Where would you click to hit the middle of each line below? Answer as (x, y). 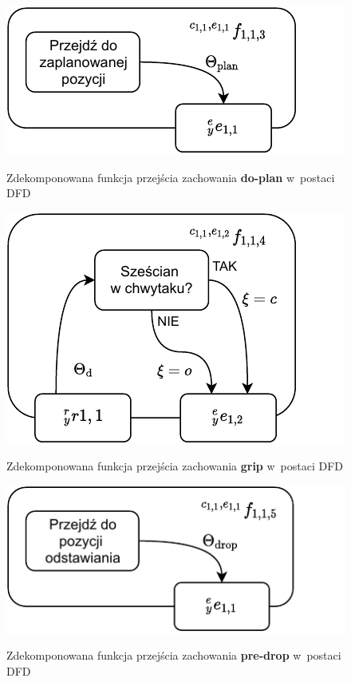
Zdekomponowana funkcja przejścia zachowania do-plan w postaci (171, 177)
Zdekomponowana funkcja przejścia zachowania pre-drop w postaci (174, 655)
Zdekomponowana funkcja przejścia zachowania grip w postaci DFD (175, 466)
